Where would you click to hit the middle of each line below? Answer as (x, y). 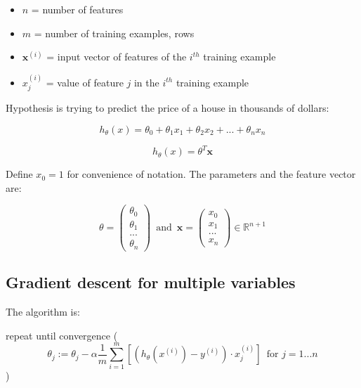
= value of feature (85, 82)
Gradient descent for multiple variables (151, 282)
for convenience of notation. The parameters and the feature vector (211, 174)
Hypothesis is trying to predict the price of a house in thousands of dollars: (168, 108)
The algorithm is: (43, 312)
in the (146, 82)
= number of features (77, 9)
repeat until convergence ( (62, 335)
